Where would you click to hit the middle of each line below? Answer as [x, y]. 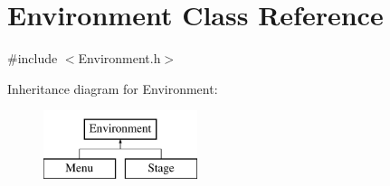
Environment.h [119, 58]
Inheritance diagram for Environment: [113, 88]
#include [33, 58]
